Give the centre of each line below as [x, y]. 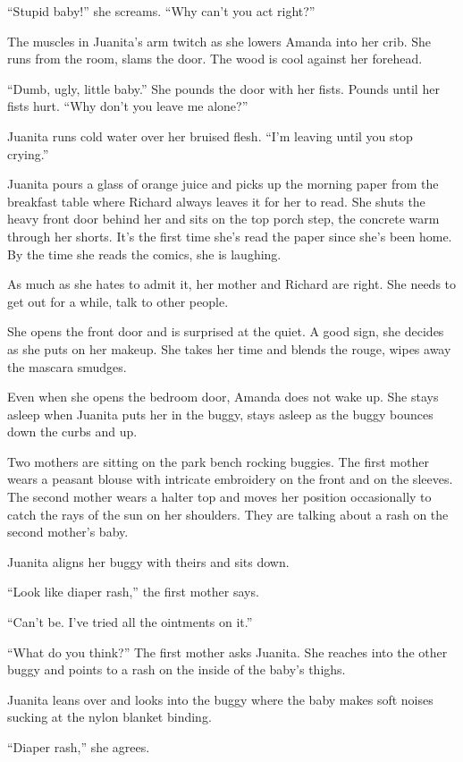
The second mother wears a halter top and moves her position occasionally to [219, 497]
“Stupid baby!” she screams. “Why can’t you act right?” [161, 11]
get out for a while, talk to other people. [118, 301]
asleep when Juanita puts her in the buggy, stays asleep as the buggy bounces [220, 414]
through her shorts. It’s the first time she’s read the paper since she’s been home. [230, 236]
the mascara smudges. [67, 366]
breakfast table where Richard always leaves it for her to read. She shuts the [216, 201]
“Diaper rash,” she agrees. [79, 747]
